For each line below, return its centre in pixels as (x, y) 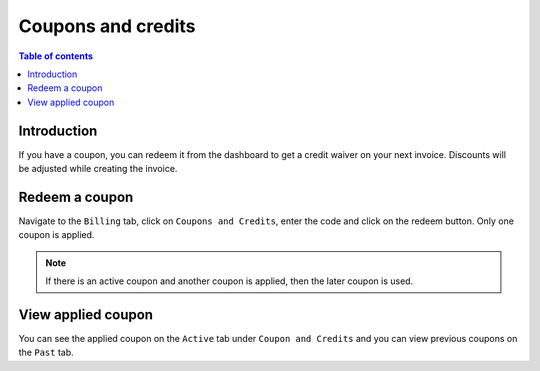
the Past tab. (46, 352)
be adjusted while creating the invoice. (98, 169)
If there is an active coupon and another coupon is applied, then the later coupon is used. (229, 281)
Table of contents (56, 56)
